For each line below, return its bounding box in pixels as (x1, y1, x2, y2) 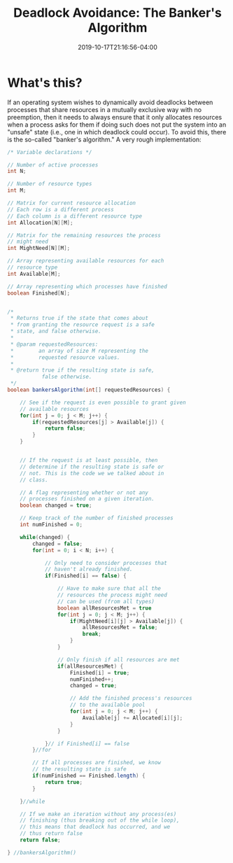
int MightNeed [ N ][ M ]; (7, 245, 71, 252)
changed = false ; (32, 540, 83, 547)
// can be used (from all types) (57, 598, 155, 605)
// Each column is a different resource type (7, 212, 142, 220)
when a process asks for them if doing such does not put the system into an (7, 120, 227, 129)
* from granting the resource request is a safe (10, 321, 155, 328)
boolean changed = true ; (20, 502, 92, 509)
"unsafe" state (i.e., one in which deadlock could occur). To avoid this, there (7, 127, 227, 136)
